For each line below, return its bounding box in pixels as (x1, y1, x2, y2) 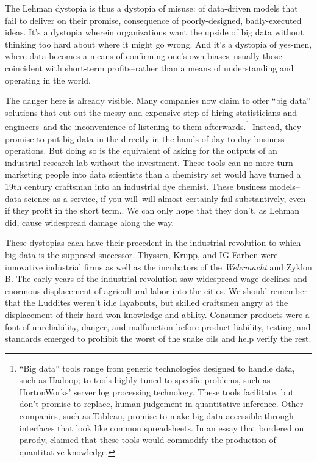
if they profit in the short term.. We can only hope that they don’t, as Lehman (5, 204, 300, 217)
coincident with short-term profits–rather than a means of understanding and (5, 61, 294, 74)
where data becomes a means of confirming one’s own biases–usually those (5, 49, 282, 62)
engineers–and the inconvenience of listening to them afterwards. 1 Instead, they (5, 118, 302, 132)
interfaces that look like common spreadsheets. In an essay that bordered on (19, 421, 304, 434)
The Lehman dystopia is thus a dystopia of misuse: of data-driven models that (5, 2, 298, 14)
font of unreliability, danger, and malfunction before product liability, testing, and (5, 320, 311, 333)
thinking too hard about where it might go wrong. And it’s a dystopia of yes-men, (5, 37, 312, 50)
